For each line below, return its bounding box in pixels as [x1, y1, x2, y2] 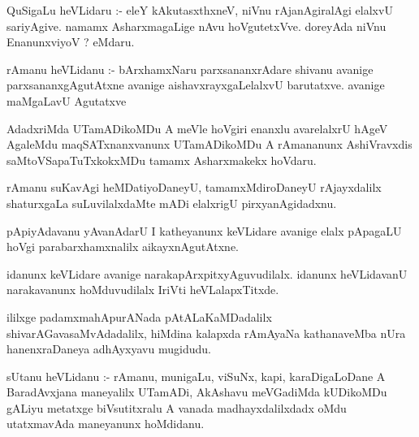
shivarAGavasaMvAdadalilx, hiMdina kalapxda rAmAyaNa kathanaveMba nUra [6, 324, 406, 341]
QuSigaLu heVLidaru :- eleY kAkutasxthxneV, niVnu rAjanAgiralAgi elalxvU [6, 2, 393, 18]
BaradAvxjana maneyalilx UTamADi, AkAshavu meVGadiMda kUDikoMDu [6, 383, 387, 400]
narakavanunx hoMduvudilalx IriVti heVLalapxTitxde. [6, 281, 279, 298]
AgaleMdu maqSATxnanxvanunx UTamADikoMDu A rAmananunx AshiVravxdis [6, 136, 413, 153]
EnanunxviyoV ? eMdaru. [6, 33, 135, 50]
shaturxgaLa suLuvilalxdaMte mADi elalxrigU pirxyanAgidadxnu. [6, 194, 337, 211]
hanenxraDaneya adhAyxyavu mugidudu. [6, 340, 211, 357]
